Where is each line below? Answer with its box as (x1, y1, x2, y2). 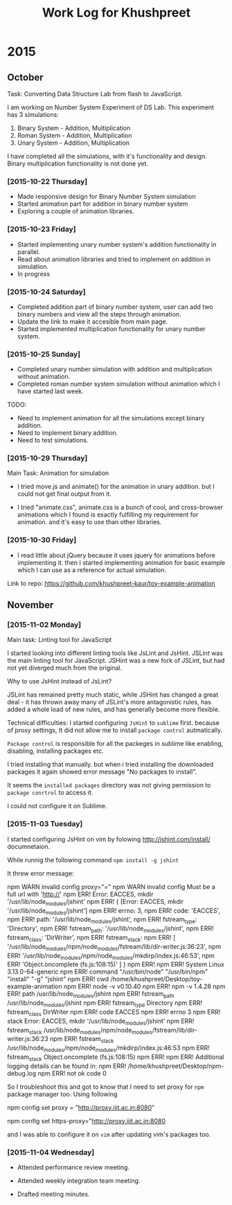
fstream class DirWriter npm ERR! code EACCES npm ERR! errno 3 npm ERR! (7, 1008, 221, 1017)
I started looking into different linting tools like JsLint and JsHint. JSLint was (7, 649, 224, 657)
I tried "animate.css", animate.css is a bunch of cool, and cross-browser (17, 503, 224, 512)
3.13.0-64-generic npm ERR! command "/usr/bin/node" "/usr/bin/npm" (7, 967, 208, 976)
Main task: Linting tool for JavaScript (7, 636, 112, 644)
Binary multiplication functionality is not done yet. (7, 159, 149, 168)
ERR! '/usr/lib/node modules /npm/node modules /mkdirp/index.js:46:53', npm (7, 951, 215, 961)
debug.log (7, 1069, 37, 1078)
